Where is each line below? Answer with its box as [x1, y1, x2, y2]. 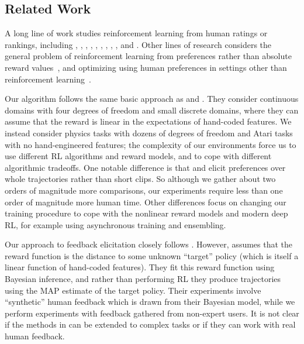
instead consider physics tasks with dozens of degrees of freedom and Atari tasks [5, 126, 293, 139]
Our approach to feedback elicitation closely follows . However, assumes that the [5, 238, 293, 250]
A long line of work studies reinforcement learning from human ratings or [5, 27, 268, 39]
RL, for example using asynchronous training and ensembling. [5, 218, 226, 231]
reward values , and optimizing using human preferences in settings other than [5, 61, 287, 73]
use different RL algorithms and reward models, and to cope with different [5, 150, 272, 162]
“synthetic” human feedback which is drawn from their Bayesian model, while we [5, 295, 295, 308]
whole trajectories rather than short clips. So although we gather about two [5, 173, 276, 185]
